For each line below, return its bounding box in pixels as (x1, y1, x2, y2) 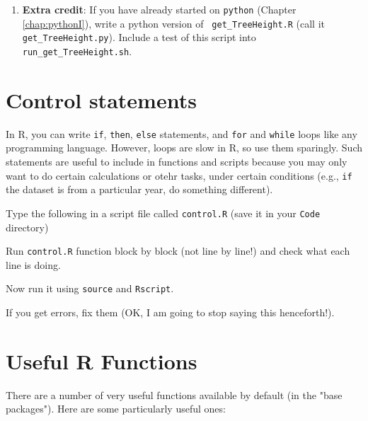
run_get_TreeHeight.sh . (22, 43, 132, 58)
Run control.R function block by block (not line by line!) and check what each (6, 243, 350, 258)
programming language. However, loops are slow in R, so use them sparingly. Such (6, 140, 362, 155)
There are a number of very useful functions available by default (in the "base (6, 387, 343, 402)
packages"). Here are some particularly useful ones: (6, 401, 226, 416)
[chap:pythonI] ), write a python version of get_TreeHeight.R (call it (22, 16, 325, 30)
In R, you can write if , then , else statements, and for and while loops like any (6, 126, 357, 141)
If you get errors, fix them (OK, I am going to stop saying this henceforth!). (6, 305, 335, 319)
